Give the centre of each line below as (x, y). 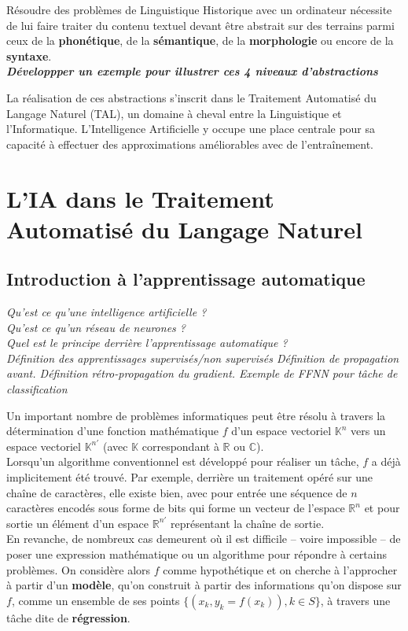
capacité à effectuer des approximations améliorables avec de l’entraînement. (190, 144)
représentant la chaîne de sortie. (248, 523)
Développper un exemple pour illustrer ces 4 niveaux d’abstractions (192, 71)
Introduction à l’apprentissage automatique (186, 279)
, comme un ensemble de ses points (96, 600)
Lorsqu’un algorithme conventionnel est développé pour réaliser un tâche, (183, 461)
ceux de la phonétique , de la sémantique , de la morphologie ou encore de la (200, 41)
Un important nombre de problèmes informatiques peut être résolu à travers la (196, 415)
